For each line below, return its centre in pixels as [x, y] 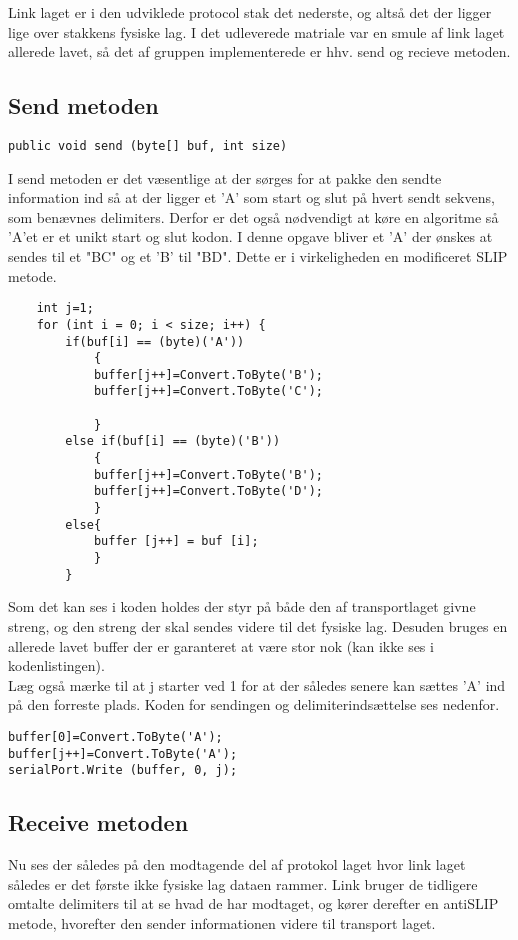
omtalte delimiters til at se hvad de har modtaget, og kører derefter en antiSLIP [253, 903]
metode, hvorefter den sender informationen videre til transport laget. [222, 922]
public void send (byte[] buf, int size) [148, 145]
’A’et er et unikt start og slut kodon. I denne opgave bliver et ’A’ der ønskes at [250, 236]
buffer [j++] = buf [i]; [176, 541]
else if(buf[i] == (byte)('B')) [173, 441]
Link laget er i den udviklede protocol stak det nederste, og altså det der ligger [250, 12]
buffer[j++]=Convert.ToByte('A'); [123, 753]
